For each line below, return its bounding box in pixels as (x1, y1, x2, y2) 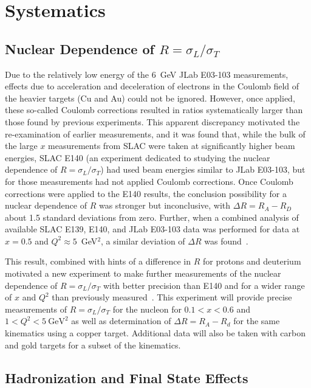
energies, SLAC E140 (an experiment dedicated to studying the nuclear (5, 151, 270, 164)
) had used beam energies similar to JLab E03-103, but (100, 163, 306, 176)
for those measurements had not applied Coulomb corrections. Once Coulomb (5, 175, 293, 187)
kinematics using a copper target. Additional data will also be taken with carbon (5, 327, 306, 339)
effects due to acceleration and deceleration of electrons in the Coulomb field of (5, 80, 299, 92)
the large (5, 139, 38, 152)
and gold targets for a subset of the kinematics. (5, 338, 181, 351)
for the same (233, 314, 280, 327)
